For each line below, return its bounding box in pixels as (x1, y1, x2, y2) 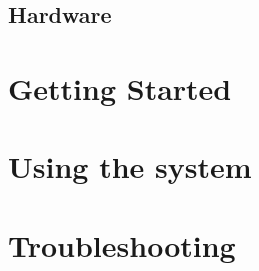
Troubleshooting (8, 224, 236, 265)
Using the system (8, 146, 252, 187)
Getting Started (8, 67, 232, 108)
